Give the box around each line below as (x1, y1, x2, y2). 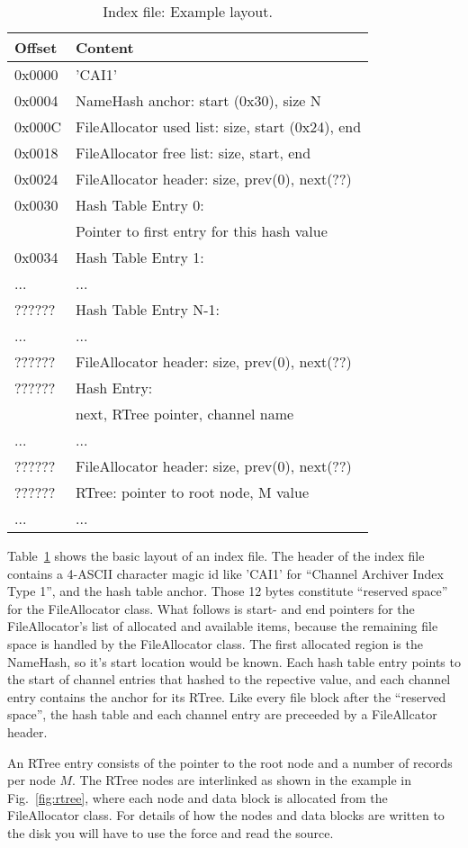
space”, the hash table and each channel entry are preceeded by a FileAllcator (7, 705, 437, 724)
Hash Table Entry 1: (76, 247, 204, 267)
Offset (14, 37, 58, 58)
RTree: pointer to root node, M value (76, 482, 310, 502)
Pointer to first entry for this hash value (76, 221, 328, 241)
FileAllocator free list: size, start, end (76, 142, 311, 163)
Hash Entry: (76, 377, 153, 398)
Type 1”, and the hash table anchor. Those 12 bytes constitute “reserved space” (7, 582, 448, 600)
